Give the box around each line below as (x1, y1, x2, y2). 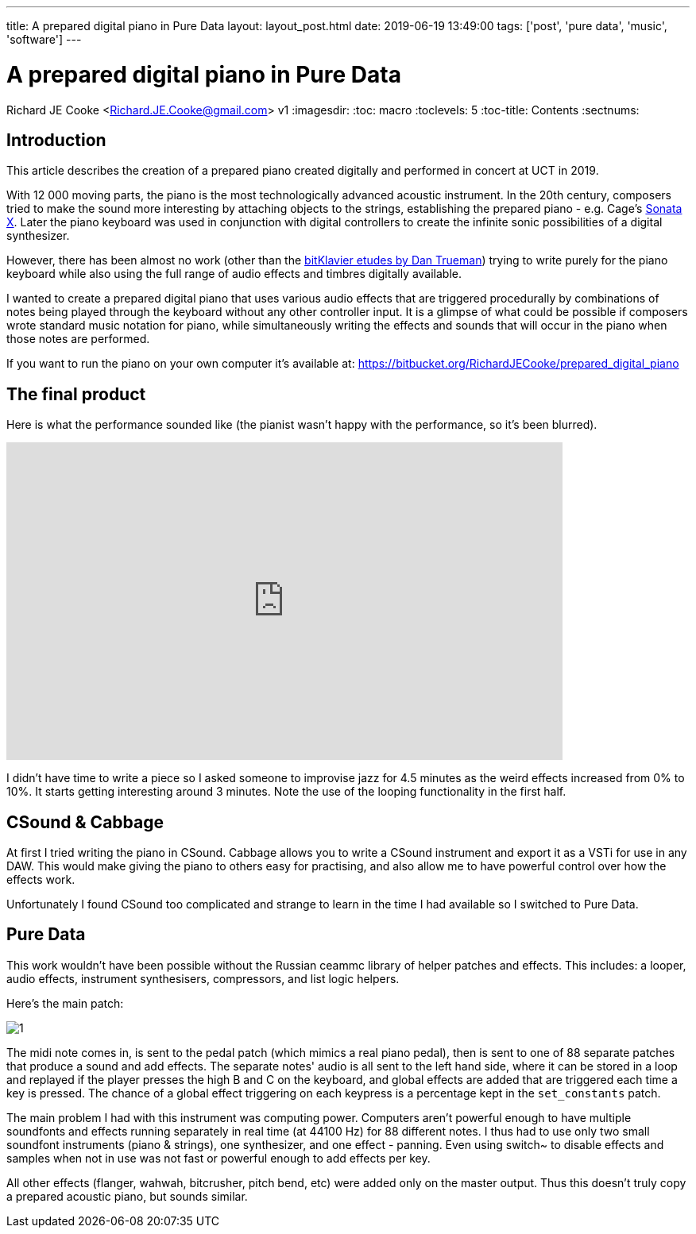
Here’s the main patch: (6, 996, 124, 1010)
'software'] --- (6, 33, 82, 46)
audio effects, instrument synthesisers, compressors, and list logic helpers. (6, 971, 400, 985)
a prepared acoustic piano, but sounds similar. (6, 1189, 248, 1203)
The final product (6, 384, 146, 404)
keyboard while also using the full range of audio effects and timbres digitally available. (6, 267, 462, 281)
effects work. (6, 873, 75, 887)
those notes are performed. (6, 332, 150, 346)
